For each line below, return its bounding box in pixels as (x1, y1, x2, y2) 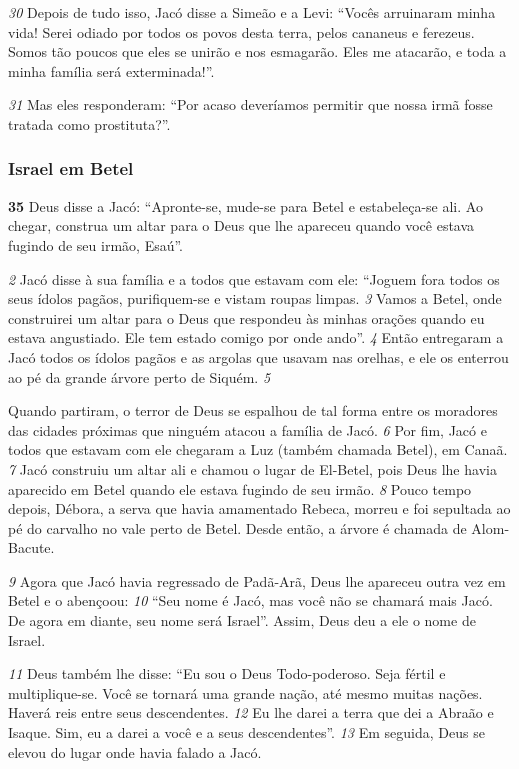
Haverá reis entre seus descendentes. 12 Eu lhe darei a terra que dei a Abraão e (8, 702, 494, 723)
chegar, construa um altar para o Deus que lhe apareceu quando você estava (8, 215, 475, 236)
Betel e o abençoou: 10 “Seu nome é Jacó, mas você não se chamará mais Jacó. (8, 590, 493, 611)
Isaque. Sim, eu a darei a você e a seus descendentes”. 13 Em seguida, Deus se (8, 722, 485, 743)
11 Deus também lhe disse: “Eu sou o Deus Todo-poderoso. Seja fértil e (8, 663, 446, 684)
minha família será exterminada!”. (8, 60, 215, 81)
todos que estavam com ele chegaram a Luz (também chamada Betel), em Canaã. (8, 439, 508, 460)
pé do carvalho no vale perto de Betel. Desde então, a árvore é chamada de (8, 517, 467, 538)
